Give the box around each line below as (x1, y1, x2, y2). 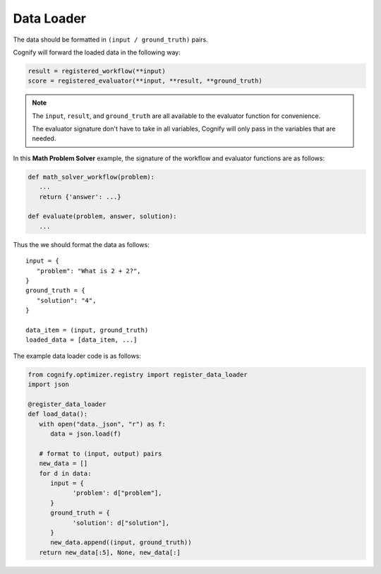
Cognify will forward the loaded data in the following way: (13, 48, 181, 56)
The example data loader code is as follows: (13, 352, 141, 360)
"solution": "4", (36, 297, 97, 304)
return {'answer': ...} (39, 193, 121, 201)
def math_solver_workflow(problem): (28, 173, 155, 181)
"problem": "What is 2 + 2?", (36, 267, 141, 275)
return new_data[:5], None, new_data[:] (39, 548, 181, 556)
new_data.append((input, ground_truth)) (50, 539, 192, 546)
